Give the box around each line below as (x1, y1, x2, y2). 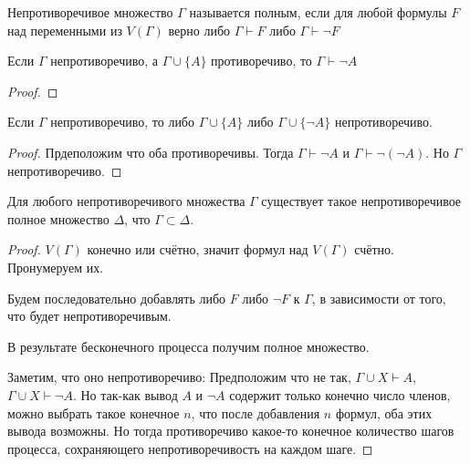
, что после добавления (191, 403, 320, 422)
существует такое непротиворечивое (261, 191, 462, 211)
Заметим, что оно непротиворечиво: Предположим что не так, (7, 367, 351, 387)
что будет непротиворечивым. (7, 306, 172, 325)
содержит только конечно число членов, (229, 385, 451, 404)
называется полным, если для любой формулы (189, 3, 447, 21)
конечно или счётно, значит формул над (87, 240, 308, 259)
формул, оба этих (335, 403, 433, 422)
